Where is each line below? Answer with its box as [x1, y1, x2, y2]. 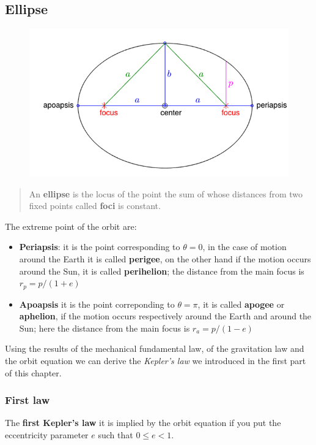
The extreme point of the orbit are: [5, 219, 137, 232]
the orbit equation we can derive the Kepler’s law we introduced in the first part [5, 354, 306, 367]
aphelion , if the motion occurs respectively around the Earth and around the [19, 310, 312, 322]
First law [5, 392, 50, 408]
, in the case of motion [202, 240, 287, 253]
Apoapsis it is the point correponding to [19, 297, 175, 310]
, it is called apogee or [197, 297, 285, 310]
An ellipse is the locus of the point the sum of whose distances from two [29, 187, 303, 200]
